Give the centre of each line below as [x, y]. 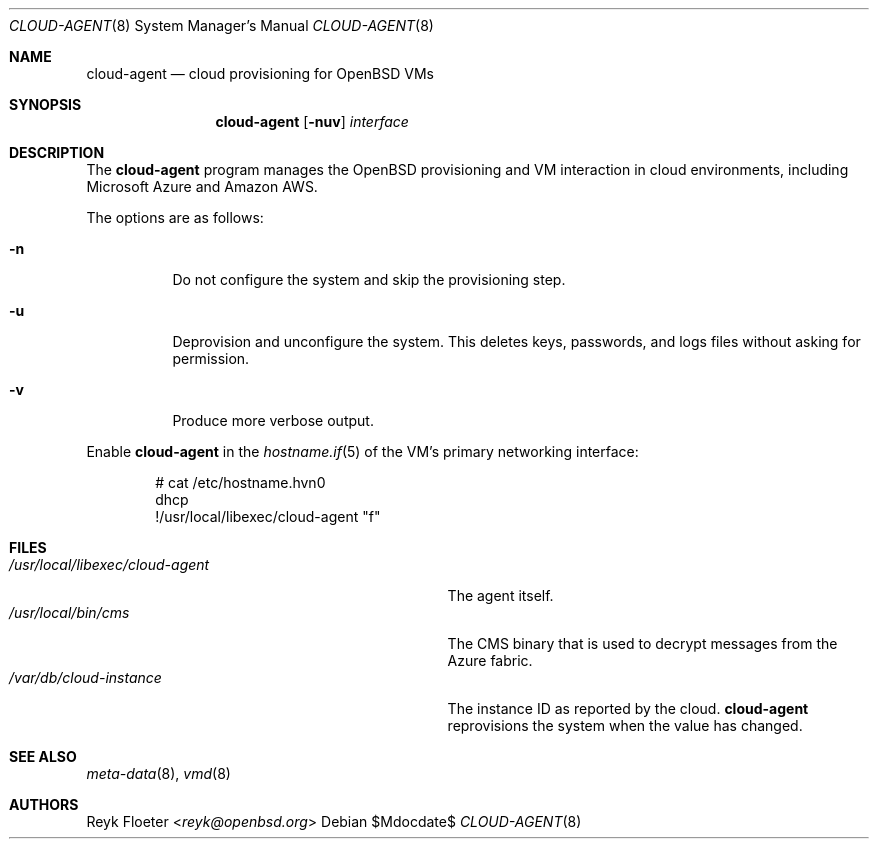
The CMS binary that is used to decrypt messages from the [642, 643]
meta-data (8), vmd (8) [158, 773]
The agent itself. [500, 595]
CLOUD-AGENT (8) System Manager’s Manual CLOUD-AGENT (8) [221, 25]
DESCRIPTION [57, 152]
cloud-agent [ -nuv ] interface [312, 121]
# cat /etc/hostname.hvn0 [240, 482]
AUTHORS [44, 804]
